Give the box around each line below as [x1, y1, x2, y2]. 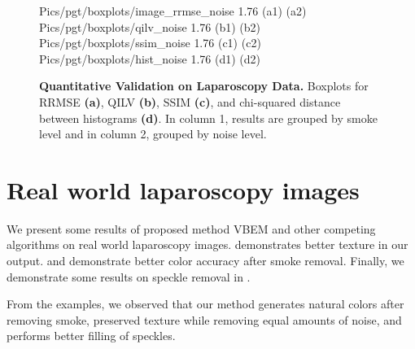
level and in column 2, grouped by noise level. [39, 125, 267, 142]
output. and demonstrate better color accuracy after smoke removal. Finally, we [7, 252, 404, 269]
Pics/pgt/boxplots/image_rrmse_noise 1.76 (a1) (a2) [39, 2, 307, 19]
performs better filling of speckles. [7, 327, 176, 344]
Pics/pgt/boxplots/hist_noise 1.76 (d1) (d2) [39, 50, 261, 67]
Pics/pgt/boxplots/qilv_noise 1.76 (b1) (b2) [39, 18, 260, 35]
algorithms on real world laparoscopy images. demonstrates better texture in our [7, 236, 408, 253]
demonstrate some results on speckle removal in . [7, 268, 251, 285]
